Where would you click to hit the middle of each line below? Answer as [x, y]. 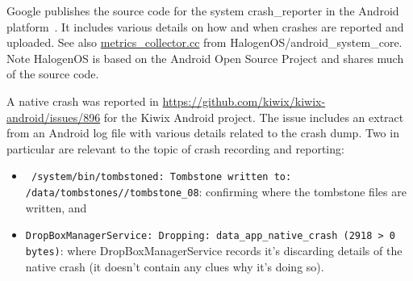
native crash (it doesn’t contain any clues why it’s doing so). [175, 266]
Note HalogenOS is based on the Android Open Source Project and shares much [205, 58]
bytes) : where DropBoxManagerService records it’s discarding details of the [214, 250]
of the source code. [53, 74]
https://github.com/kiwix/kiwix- [244, 101]
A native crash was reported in [83, 101]
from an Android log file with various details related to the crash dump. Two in [203, 133]
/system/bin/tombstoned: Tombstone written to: [161, 177]
